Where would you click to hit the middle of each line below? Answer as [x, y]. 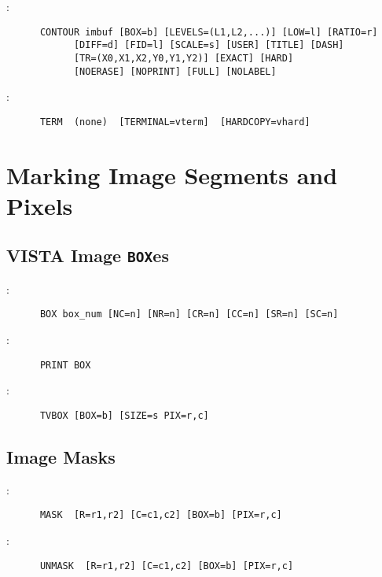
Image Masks [61, 456]
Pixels [40, 205]
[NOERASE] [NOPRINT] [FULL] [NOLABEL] [175, 71]
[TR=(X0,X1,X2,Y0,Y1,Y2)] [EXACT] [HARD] [184, 58]
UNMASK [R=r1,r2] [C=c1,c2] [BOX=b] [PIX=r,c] [167, 566]
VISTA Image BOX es [88, 255]
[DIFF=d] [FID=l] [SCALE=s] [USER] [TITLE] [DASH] [209, 45]
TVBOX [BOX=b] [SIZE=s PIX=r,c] [124, 415]
